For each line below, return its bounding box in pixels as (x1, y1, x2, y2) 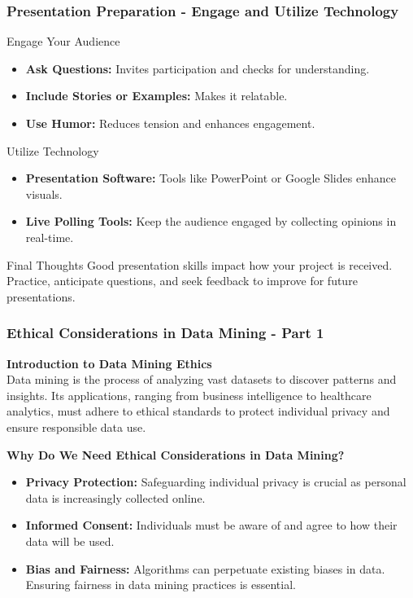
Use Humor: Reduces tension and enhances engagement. (25, 115, 315, 131)
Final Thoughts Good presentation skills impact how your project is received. (7, 256, 393, 273)
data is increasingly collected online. (25, 489, 206, 506)
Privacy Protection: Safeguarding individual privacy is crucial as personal (25, 473, 406, 490)
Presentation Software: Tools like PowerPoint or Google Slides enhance (25, 169, 396, 187)
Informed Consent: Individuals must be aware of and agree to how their (25, 517, 398, 534)
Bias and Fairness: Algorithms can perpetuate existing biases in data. (25, 560, 385, 577)
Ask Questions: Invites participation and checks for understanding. (25, 59, 370, 77)
